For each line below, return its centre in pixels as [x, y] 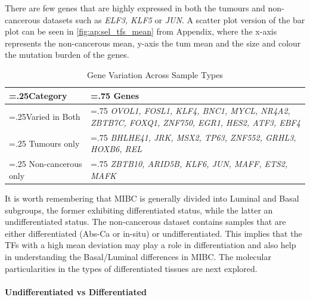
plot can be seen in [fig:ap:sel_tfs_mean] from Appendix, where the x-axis [141, 31]
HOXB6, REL [116, 149]
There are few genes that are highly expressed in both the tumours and [135, 8]
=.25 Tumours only [44, 143]
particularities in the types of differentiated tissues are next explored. [131, 268]
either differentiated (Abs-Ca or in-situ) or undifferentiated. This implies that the [154, 233]
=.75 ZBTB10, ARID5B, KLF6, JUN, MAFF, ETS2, [189, 164]
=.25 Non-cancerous [46, 164]
